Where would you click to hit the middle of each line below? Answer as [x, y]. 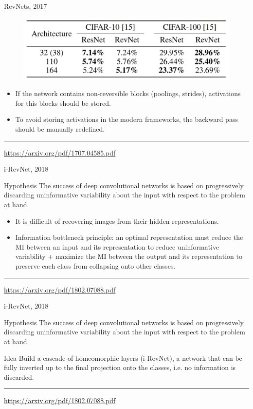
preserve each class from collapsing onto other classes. [95, 266]
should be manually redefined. [60, 129]
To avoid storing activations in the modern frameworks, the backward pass [126, 119]
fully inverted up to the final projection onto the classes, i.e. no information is [120, 367]
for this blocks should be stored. [63, 103]
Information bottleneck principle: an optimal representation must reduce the [129, 237]
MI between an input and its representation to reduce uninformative [117, 246]
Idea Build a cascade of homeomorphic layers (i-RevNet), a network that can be [123, 358]
